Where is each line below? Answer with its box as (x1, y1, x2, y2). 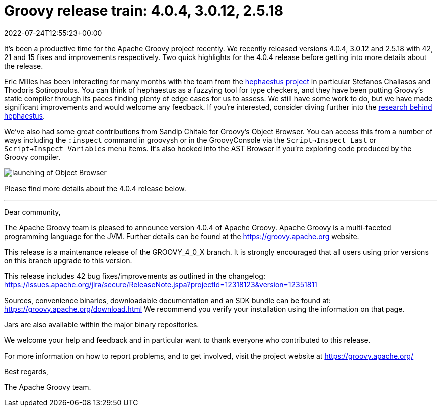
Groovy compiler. (4, 152, 61, 161)
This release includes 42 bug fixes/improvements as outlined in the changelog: (4, 271, 265, 280)
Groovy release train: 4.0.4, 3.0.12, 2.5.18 (4, 2, 284, 19)
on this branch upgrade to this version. (4, 256, 132, 265)
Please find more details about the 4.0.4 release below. (4, 184, 186, 193)
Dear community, (4, 207, 61, 216)
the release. (4, 61, 43, 70)
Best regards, (4, 367, 48, 376)
